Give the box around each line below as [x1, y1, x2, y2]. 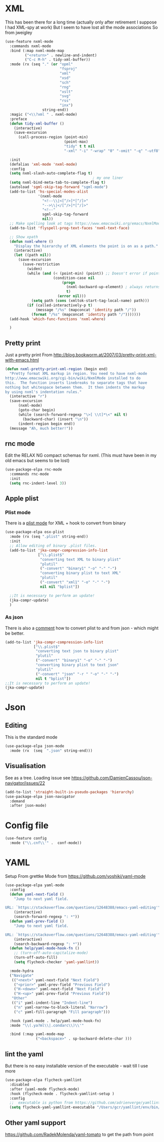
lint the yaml [5, 1050, 43, 1058]
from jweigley [5, 29, 33, 35]
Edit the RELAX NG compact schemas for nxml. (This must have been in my [5, 452, 157, 458]
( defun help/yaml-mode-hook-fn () [9, 946, 80, 951]
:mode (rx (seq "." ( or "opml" [9, 62, 73, 67]
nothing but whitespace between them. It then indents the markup [5, 385, 145, 390]
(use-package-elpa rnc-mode [5, 467, 62, 472]
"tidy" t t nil [64, 144, 95, 149]
